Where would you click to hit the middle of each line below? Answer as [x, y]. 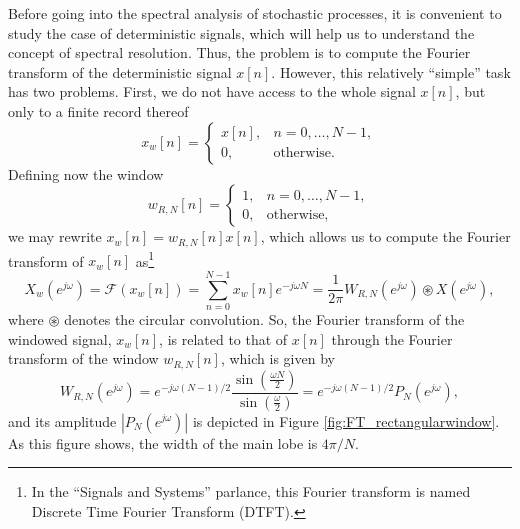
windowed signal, [60, 338]
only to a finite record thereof [98, 110]
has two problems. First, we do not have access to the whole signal [212, 91]
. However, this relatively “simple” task [391, 71]
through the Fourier [392, 338]
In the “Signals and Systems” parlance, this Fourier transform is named [251, 491]
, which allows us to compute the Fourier [385, 236]
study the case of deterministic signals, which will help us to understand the [241, 32]
